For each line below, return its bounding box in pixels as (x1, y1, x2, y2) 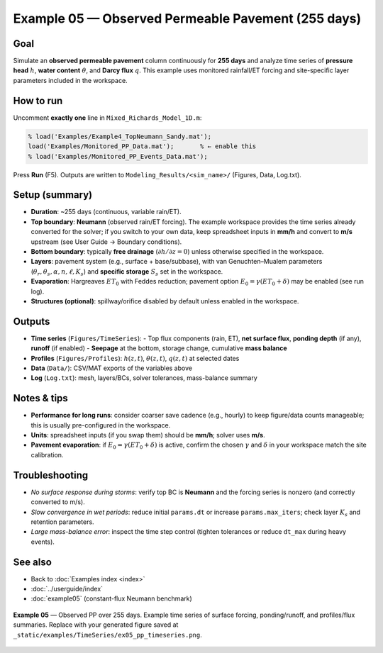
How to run (13, 94, 63, 106)
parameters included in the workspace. (13, 76, 128, 84)
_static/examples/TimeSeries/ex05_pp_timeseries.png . (13, 630, 202, 639)
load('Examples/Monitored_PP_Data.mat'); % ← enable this (28, 143, 257, 150)
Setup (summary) (13, 189, 92, 201)
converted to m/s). (30, 498, 85, 506)
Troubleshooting (13, 469, 89, 481)
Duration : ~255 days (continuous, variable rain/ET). (30, 208, 182, 216)
